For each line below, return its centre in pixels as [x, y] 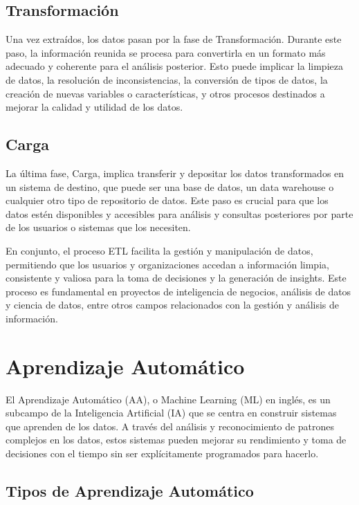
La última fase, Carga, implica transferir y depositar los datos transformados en [175, 173]
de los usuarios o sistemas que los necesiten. [98, 227]
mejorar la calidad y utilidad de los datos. [94, 107]
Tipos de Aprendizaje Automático [130, 490]
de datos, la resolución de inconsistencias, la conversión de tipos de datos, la [167, 79]
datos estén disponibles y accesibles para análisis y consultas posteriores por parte [179, 213]
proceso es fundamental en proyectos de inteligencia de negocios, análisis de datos [178, 291]
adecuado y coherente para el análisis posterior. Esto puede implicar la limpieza [174, 66]
